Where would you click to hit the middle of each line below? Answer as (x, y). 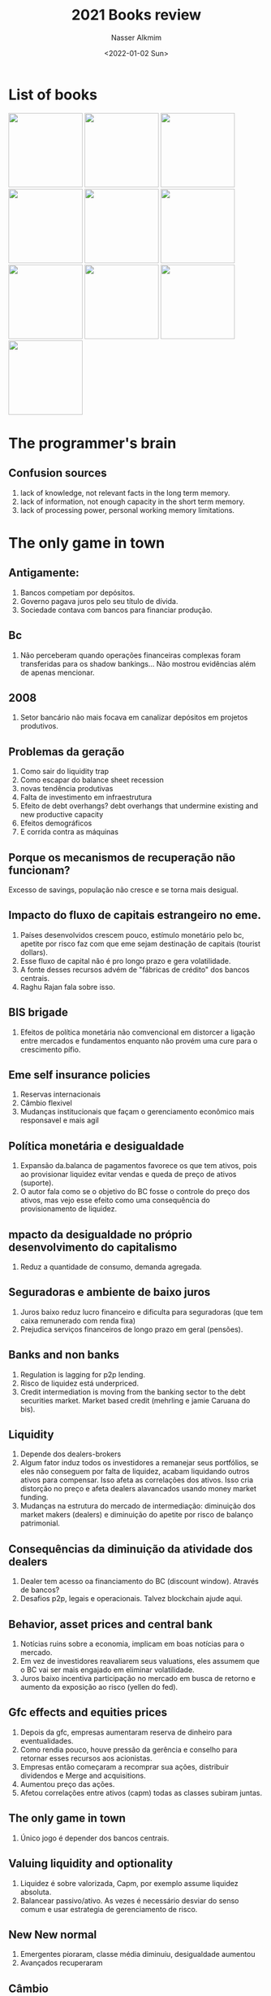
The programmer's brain (92, 443)
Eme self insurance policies (80, 1075)
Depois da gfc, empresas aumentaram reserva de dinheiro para (126, 1732)
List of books (53, 94)
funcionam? (39, 870)
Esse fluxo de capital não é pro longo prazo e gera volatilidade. (125, 961)
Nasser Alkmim (136, 37)
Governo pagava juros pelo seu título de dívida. (99, 601)
